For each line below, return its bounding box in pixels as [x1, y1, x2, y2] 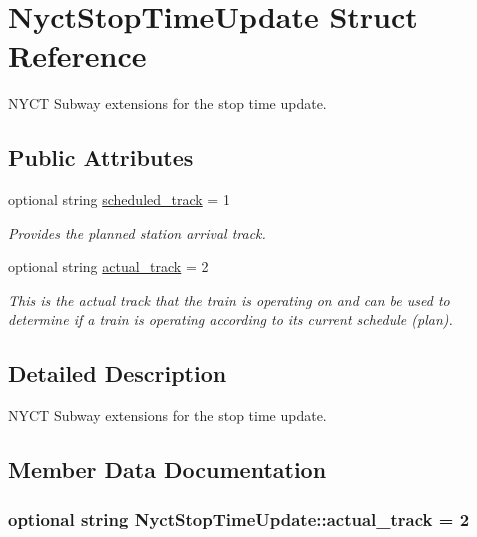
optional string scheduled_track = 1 [8, 189, 230, 210]
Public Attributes [8, 142, 194, 173]
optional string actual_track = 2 [8, 256, 209, 277]
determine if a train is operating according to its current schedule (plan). [8, 309, 453, 330]
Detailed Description [8, 358, 227, 389]
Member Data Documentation [8, 454, 327, 485]
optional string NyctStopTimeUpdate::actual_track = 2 [8, 506, 470, 531]
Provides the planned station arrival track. [8, 222, 266, 243]
